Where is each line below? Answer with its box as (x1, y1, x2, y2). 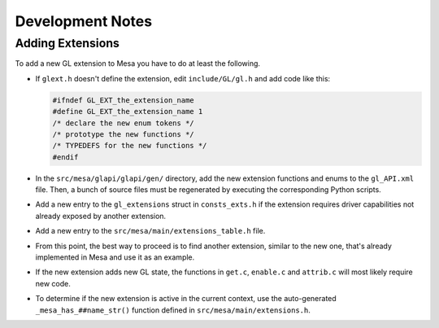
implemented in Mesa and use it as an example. (35, 252, 195, 262)
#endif (52, 152, 79, 162)
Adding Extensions (15, 36, 120, 50)
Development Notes (15, 12, 153, 30)
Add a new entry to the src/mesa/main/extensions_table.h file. (35, 226, 266, 236)
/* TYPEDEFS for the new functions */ (52, 141, 207, 151)
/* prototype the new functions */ (52, 129, 194, 138)
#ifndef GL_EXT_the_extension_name (52, 95, 194, 105)
